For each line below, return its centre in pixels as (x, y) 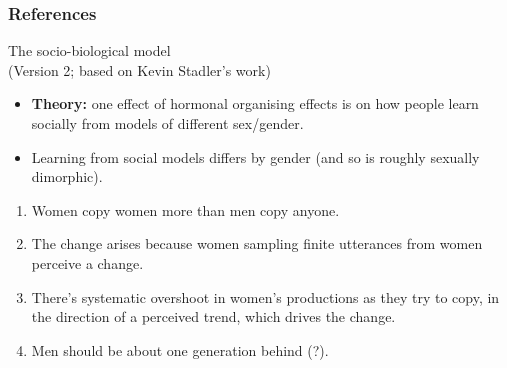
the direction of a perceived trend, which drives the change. (213, 316)
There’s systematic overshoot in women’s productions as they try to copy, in (265, 296)
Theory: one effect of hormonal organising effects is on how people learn (255, 103)
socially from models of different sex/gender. (167, 123)
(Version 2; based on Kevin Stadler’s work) (139, 69)
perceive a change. (87, 262)
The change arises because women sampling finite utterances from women (257, 243)
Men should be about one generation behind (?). (180, 349)
